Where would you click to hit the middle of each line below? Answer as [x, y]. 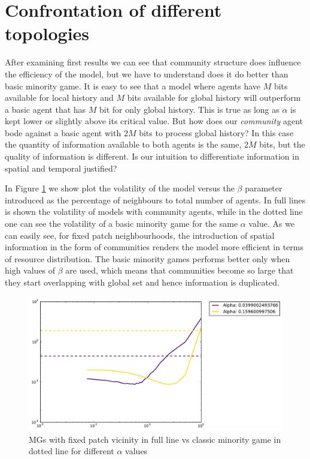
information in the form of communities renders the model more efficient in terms [154, 247]
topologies [47, 33]
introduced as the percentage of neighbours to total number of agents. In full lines [155, 199]
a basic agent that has [45, 109]
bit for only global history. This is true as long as [189, 109]
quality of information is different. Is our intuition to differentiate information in [152, 156]
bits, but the [282, 144]
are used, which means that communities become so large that [180, 270]
